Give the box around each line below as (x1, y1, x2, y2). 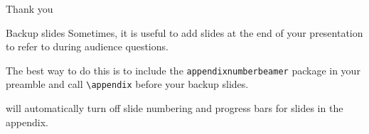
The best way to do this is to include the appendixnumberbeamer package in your (6, 62, 360, 77)
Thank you (6, 1, 53, 16)
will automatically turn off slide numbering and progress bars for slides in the (6, 101, 343, 116)
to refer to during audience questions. (6, 39, 169, 54)
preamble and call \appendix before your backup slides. (6, 77, 249, 91)
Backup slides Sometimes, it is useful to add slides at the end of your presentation (6, 25, 363, 40)
